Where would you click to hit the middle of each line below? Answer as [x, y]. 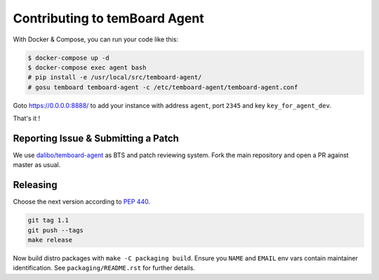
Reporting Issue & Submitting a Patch [96, 138]
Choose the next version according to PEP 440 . [82, 202]
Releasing [35, 185]
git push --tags [56, 230]
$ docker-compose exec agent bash [87, 67]
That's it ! [27, 119]
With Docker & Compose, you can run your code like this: [96, 39]
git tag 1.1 [48, 220]
